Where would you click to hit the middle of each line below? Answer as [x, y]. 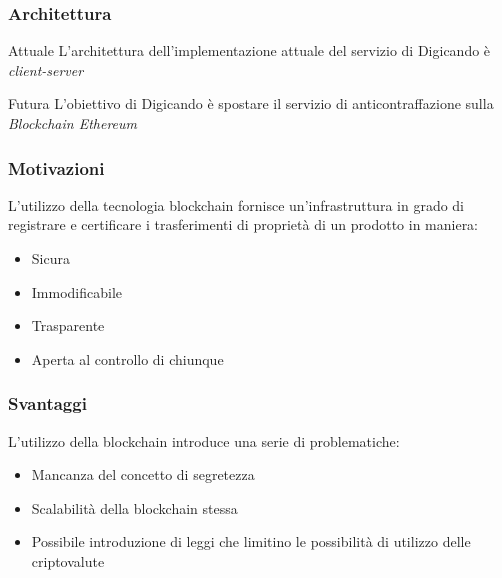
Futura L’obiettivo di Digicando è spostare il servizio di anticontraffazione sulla [251, 103]
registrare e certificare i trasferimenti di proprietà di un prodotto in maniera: [243, 224]
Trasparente [68, 325]
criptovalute [68, 560]
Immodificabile [77, 291]
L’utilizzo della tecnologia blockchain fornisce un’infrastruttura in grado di [236, 204]
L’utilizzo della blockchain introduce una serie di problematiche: [204, 440]
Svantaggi [47, 403]
